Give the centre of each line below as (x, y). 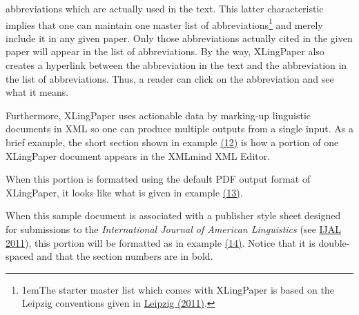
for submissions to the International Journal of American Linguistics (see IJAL (174, 228)
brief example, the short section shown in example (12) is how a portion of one (172, 142)
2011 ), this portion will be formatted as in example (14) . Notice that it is (161, 242)
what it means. (37, 92)
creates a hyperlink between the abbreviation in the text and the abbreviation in (176, 65)
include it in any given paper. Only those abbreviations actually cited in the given (179, 38)
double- (334, 242)
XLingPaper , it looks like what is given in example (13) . (124, 192)
